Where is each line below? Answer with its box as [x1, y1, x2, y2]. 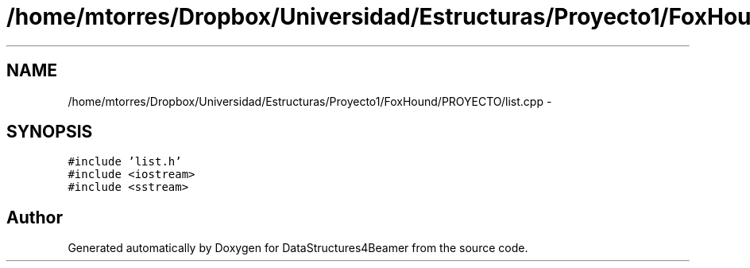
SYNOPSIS [6, 122, 93, 142]
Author [6, 207, 63, 227]
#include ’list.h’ [68, 155, 182, 169]
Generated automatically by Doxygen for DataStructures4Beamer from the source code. [68, 241, 528, 255]
